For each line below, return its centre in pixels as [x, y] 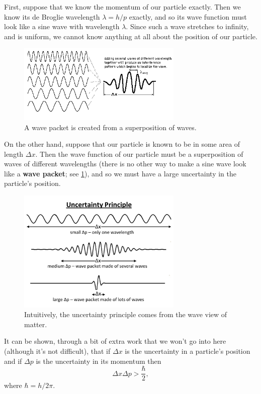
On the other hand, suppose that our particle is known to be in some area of [122, 144]
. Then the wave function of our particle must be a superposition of [139, 154]
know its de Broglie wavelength [52, 16]
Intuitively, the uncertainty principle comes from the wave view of [126, 314]
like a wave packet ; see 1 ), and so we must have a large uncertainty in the [120, 173]
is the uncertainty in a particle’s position [188, 351]
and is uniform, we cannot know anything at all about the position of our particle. [131, 36]
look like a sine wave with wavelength [62, 26]
